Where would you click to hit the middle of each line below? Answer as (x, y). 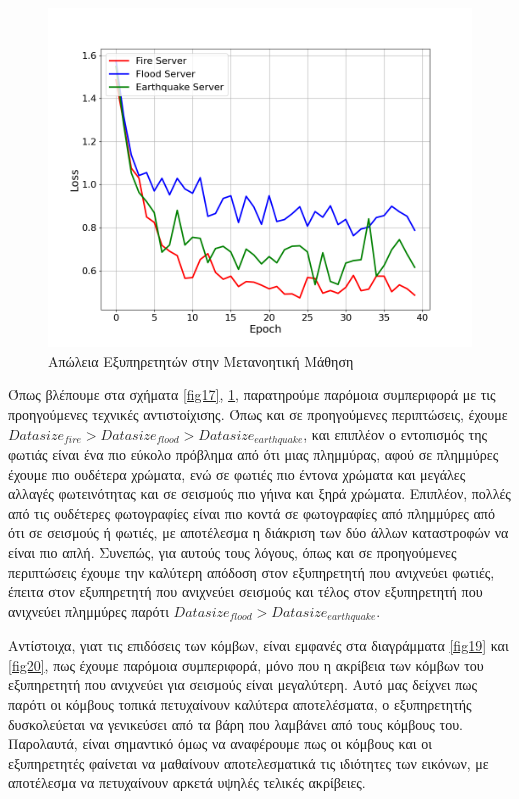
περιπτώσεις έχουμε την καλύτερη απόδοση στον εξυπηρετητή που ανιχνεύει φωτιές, (251, 571)
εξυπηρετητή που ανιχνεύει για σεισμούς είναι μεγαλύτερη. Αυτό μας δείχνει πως (243, 684)
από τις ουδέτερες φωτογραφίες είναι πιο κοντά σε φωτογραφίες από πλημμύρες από (251, 512)
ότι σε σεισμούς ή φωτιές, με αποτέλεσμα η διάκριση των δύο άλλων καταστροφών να (258, 532)
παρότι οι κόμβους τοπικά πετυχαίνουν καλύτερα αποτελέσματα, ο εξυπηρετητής (240, 704)
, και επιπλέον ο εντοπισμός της (395, 433)
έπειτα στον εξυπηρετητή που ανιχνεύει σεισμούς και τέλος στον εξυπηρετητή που (245, 591)
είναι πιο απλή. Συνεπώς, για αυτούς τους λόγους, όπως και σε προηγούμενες (232, 551)
